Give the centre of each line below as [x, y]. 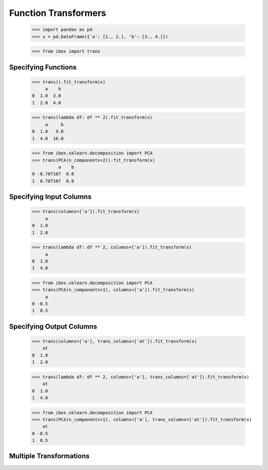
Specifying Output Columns [53, 326]
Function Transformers [58, 13]
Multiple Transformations [49, 456]
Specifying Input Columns [50, 197]
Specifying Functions [43, 67]
